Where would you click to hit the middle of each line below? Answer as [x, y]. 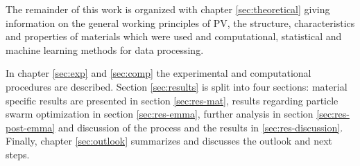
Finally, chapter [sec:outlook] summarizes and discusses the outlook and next [169, 141]
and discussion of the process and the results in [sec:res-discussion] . [200, 127]
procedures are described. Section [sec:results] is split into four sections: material [177, 86]
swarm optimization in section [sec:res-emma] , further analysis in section [160, 114]
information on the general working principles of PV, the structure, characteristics [180, 22]
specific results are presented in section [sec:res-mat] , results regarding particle [172, 100]
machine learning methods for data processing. [105, 49]
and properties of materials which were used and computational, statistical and [174, 36]
